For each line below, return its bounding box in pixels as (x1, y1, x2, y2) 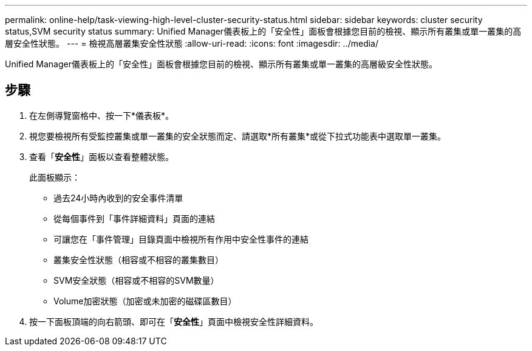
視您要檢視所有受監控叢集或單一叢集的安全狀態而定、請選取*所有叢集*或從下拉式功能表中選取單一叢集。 (29, 130, 446, 141)
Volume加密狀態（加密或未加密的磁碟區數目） (53, 295, 237, 306)
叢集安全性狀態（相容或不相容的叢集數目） (53, 254, 223, 265)
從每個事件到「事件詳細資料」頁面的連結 (53, 213, 215, 224)
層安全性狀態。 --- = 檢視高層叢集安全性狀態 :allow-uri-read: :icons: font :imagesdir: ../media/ (5, 38, 379, 48)
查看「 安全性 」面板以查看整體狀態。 (29, 151, 174, 162)
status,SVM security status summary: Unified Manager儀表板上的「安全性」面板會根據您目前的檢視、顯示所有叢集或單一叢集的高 (5, 26, 522, 36)
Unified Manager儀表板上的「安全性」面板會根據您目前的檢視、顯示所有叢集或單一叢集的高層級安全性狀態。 (5, 59, 437, 69)
